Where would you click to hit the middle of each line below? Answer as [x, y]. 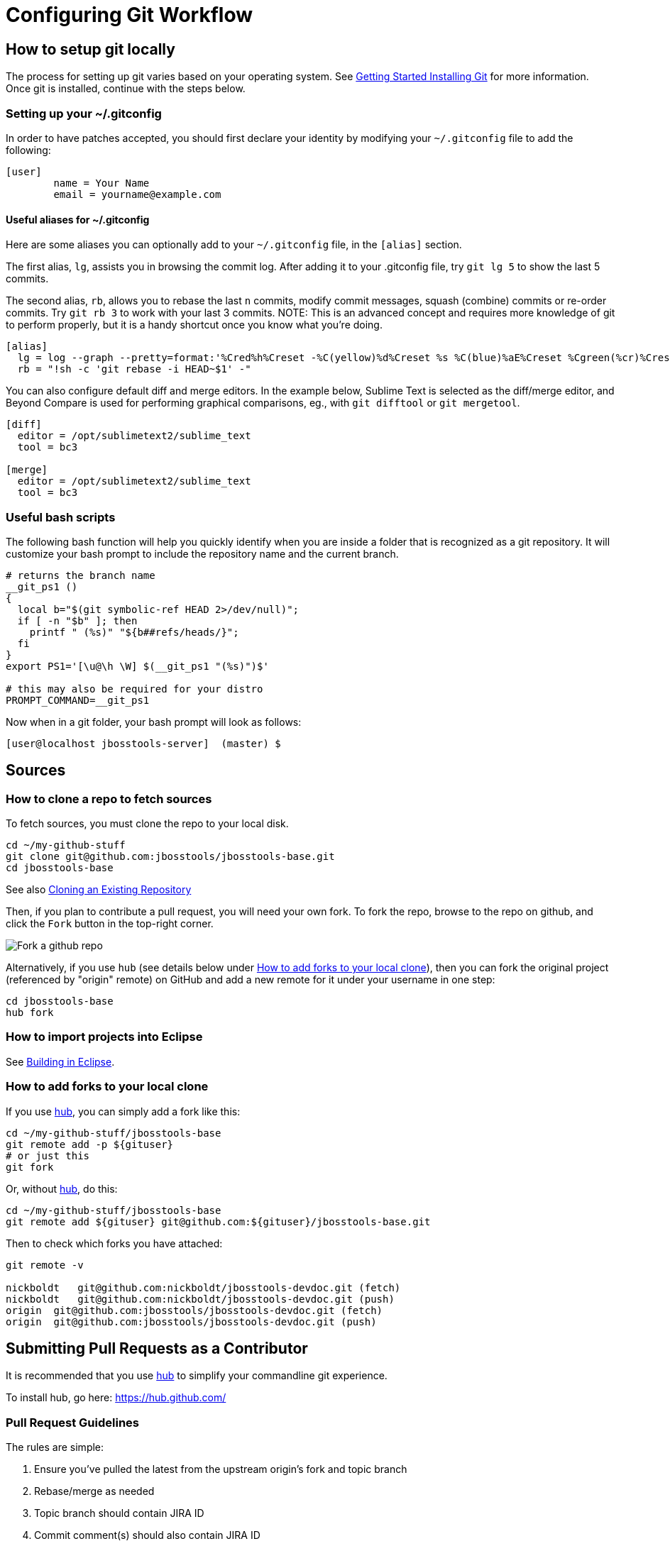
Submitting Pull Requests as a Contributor [157, 1349]
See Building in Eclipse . [60, 1061]
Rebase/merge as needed [94, 1491]
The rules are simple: [55, 1447]
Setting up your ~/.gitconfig [84, 113]
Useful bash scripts [61, 517]
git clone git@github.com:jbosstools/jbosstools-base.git [170, 857]
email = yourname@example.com [137, 194]
